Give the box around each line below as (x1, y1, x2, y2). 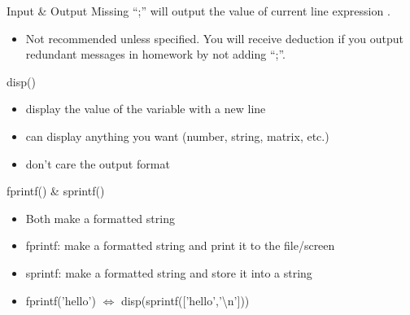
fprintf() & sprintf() (7, 182, 105, 199)
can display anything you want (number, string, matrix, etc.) (25, 127, 329, 144)
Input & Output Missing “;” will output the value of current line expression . (7, 2, 390, 19)
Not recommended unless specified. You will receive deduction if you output (25, 29, 404, 46)
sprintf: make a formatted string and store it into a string (25, 264, 312, 281)
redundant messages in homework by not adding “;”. (25, 46, 286, 63)
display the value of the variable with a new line (25, 100, 266, 117)
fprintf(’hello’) (25, 291, 96, 308)
